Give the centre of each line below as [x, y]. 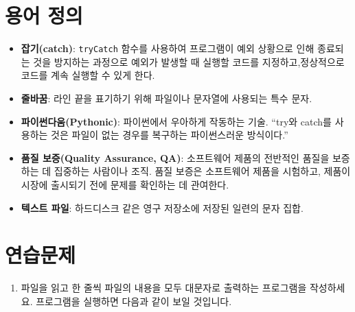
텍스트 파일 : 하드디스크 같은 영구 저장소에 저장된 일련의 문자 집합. [162, 207]
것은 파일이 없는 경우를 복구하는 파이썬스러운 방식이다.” [170, 135]
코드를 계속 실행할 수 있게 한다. [88, 75]
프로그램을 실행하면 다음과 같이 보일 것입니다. [134, 301]
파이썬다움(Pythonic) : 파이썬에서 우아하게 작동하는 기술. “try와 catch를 [176, 121]
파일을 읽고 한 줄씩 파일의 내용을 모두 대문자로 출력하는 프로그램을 [164, 288]
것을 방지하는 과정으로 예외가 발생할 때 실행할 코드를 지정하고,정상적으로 [189, 61]
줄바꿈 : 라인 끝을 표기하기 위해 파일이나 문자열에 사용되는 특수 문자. [167, 98]
